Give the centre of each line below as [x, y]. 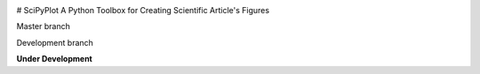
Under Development [54, 59]
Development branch [55, 42]
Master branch [43, 26]
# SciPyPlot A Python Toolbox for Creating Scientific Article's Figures [143, 10]
